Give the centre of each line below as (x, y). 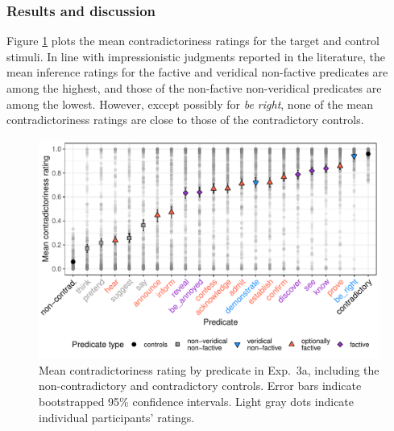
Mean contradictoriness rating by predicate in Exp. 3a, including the (209, 369)
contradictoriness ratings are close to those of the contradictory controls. (185, 120)
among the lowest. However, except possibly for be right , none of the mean (190, 104)
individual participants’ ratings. (117, 417)
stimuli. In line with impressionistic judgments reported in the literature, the (196, 56)
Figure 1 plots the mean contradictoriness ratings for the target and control (193, 41)
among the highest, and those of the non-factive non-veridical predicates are (194, 88)
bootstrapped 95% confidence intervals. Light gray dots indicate (197, 402)
